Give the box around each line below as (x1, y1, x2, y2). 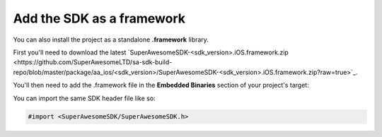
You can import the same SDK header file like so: (13, 94, 156, 102)
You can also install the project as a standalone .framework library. (13, 35, 209, 44)
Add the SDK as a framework (13, 11, 185, 26)
